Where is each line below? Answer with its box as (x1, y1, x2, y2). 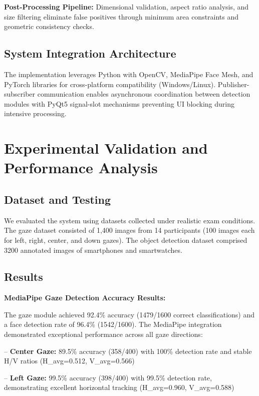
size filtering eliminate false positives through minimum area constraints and (4, 11, 239, 22)
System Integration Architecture (4, 46, 176, 61)
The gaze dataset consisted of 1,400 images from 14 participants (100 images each (4, 225, 255, 235)
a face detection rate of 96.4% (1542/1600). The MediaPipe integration (4, 319, 222, 329)
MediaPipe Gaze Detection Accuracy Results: (4, 292, 166, 303)
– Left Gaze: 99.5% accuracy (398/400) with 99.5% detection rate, (4, 372, 212, 382)
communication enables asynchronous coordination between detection (37, 89, 250, 99)
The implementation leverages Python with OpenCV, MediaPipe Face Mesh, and (4, 69, 253, 79)
